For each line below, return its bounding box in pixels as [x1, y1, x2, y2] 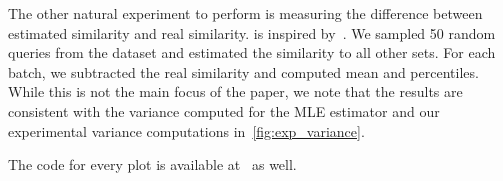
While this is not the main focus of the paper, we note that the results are [8, 81, 463, 102]
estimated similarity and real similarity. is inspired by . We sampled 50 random [8, 22, 496, 43]
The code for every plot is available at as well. [8, 154, 297, 175]
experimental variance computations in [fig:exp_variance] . [8, 120, 365, 141]
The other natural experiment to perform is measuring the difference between [8, 3, 483, 23]
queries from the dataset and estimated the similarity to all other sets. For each [8, 42, 496, 63]
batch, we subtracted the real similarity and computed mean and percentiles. [8, 61, 479, 82]
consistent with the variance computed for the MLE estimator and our [8, 100, 440, 121]
